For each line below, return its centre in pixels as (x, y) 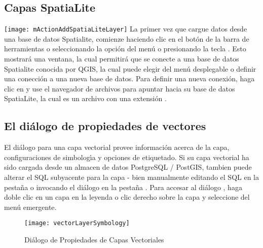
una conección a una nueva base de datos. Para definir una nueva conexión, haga (129, 79)
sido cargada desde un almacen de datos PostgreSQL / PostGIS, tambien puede (128, 167)
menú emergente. (30, 207)
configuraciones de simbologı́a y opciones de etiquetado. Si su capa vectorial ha (127, 157)
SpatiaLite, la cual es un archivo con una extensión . (85, 98)
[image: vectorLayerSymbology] (77, 223)
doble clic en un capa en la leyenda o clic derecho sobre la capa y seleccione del (127, 197)
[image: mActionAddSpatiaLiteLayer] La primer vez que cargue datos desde (126, 29)
